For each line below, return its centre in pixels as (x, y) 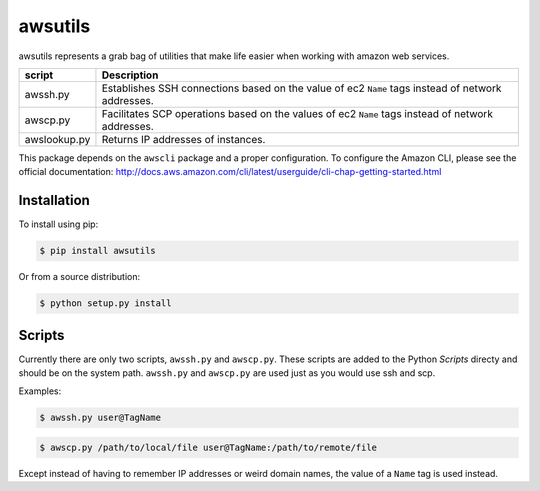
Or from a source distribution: (79, 277)
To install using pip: (58, 224)
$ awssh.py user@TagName (100, 418)
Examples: (40, 391)
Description (130, 75)
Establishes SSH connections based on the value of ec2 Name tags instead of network (301, 88)
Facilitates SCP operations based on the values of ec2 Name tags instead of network (297, 113)
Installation (54, 200)
